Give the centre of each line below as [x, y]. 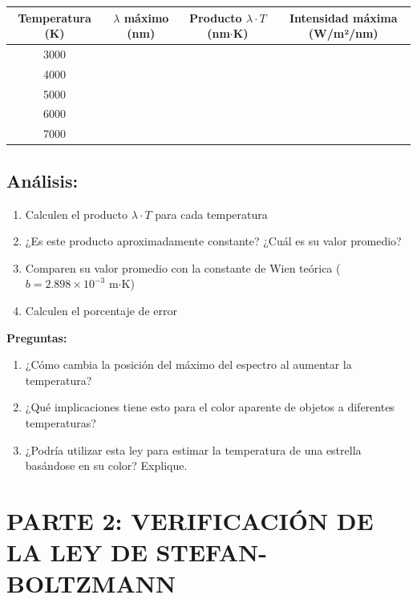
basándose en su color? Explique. [106, 465]
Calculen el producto [77, 214]
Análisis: [43, 180]
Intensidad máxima [343, 17]
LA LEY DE [77, 552]
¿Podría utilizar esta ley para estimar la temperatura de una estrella [193, 449]
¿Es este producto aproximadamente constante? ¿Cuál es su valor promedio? [213, 241]
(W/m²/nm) [343, 33]
